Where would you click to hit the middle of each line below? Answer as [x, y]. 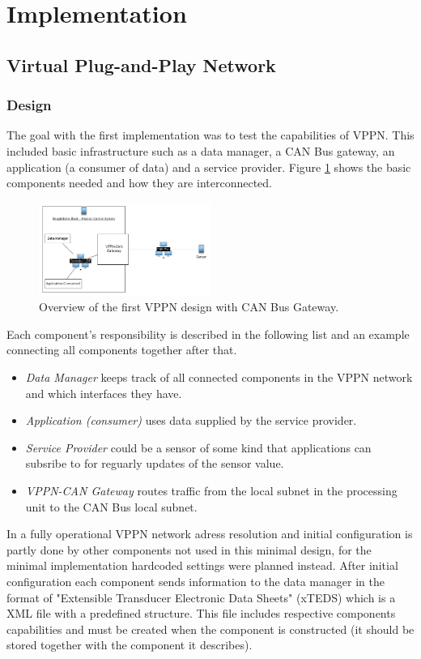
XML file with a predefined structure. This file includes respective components [201, 613]
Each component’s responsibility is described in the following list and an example [208, 334]
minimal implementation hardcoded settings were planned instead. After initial [202, 565]
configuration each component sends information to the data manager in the [196, 581]
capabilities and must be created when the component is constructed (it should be [210, 629]
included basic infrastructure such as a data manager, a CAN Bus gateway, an [201, 150]
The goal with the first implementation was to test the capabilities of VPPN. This [210, 135]
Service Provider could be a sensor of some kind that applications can [198, 447]
